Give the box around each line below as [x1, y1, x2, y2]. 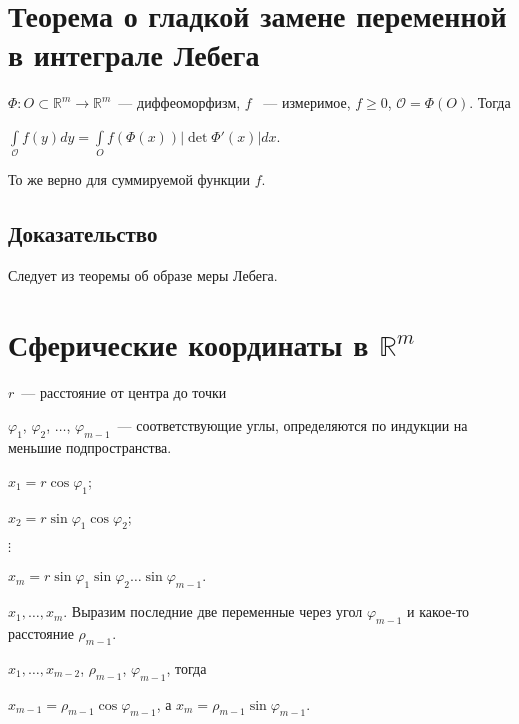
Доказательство [8, 218, 158, 249]
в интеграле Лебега [8, 34, 260, 75]
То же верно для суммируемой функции [8, 169, 251, 190]
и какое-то [407, 601, 470, 622]
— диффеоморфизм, [118, 92, 241, 113]
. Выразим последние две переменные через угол [63, 601, 363, 622]
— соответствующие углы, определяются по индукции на [117, 415, 468, 436]
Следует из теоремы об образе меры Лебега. [8, 265, 278, 286]
